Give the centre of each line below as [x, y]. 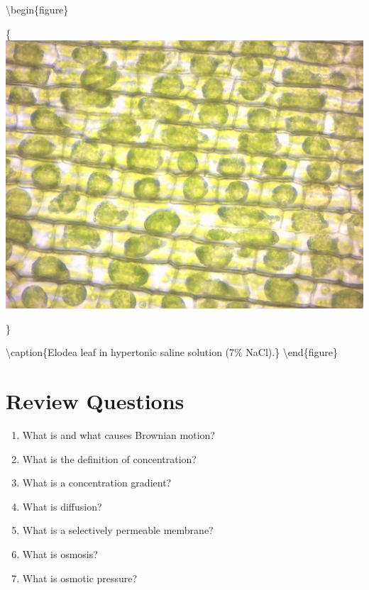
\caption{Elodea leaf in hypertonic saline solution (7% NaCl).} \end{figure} [172, 352]
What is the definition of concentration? [109, 458]
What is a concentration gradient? [97, 483]
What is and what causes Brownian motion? [119, 435]
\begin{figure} [37, 9]
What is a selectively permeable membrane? [118, 530]
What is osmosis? [60, 554]
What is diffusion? [62, 506]
